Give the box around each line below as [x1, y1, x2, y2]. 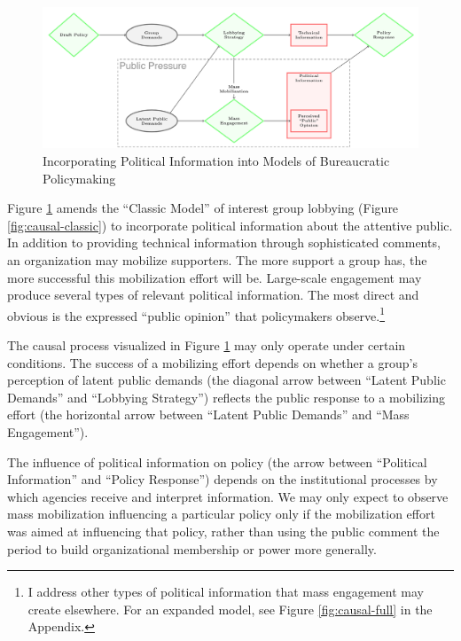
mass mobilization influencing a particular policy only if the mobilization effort [7, 504, 435, 523]
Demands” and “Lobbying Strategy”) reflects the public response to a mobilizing [7, 387, 445, 406]
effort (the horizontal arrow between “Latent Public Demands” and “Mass [7, 405, 410, 424]
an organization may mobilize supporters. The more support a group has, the [7, 250, 427, 269]
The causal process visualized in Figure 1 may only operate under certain [7, 336, 406, 354]
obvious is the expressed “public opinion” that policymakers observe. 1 [7, 303, 386, 324]
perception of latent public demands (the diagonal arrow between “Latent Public [7, 371, 446, 389]
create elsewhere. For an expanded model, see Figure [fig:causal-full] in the [27, 599, 433, 618]
